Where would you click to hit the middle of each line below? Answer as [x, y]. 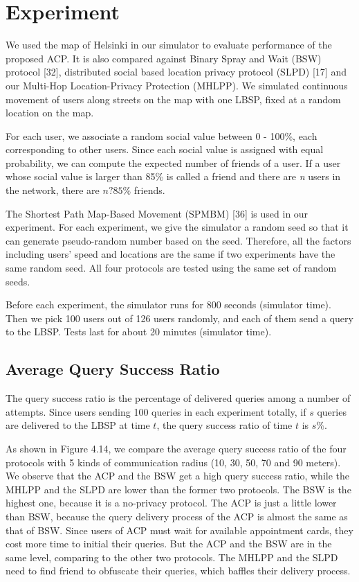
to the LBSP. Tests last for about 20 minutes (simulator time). [139, 332]
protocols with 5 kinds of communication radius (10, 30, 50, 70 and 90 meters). [173, 462]
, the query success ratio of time [224, 425]
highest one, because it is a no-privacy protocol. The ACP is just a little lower [171, 503]
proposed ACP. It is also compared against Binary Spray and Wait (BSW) [164, 58]
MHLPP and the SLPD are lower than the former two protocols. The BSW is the [178, 489]
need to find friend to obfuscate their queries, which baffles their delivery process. [178, 571]
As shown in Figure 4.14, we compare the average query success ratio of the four [176, 448]
